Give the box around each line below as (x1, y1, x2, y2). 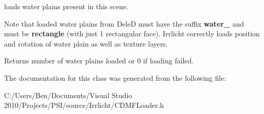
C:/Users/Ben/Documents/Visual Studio (4, 89, 132, 100)
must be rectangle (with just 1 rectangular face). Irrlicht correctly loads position (4, 28, 260, 39)
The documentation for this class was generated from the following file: (4, 72, 226, 83)
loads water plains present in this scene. (4, 1, 129, 11)
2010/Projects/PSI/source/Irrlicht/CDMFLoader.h (4, 100, 164, 110)
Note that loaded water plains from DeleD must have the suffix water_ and (4, 18, 244, 29)
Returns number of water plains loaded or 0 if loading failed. (4, 55, 194, 66)
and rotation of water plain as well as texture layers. (4, 38, 168, 49)
